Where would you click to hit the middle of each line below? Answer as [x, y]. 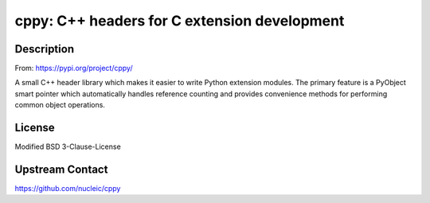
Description [45, 49]
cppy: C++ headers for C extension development [180, 21]
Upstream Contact [61, 169]
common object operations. [60, 105]
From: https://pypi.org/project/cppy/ [74, 68]
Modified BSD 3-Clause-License [68, 146]
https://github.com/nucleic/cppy [68, 189]
